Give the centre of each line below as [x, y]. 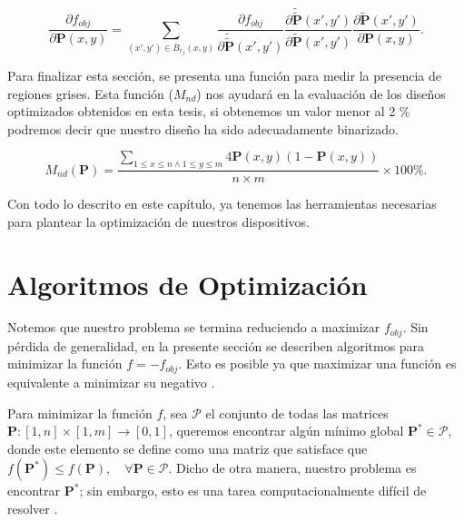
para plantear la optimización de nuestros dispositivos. [159, 221]
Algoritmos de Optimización [188, 284]
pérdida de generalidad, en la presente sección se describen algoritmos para [216, 345]
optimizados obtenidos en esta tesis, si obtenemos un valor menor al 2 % [209, 111]
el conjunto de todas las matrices [297, 413]
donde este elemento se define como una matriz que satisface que [188, 448]
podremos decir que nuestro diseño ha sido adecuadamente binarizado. [203, 128]
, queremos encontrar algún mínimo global [286, 431]
